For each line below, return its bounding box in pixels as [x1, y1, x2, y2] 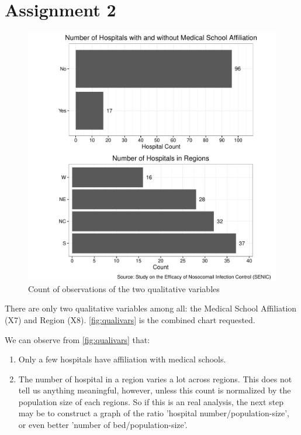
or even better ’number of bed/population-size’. [18, 419, 188, 431]
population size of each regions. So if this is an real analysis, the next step [18, 395, 284, 407]
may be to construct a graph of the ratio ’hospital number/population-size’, [18, 407, 289, 419]
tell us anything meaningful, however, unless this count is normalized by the [18, 384, 291, 396]
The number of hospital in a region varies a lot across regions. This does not [18, 372, 292, 385]
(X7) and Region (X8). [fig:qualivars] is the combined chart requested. [5, 313, 255, 326]
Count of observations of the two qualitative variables [28, 282, 220, 294]
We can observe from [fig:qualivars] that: [5, 333, 150, 345]
